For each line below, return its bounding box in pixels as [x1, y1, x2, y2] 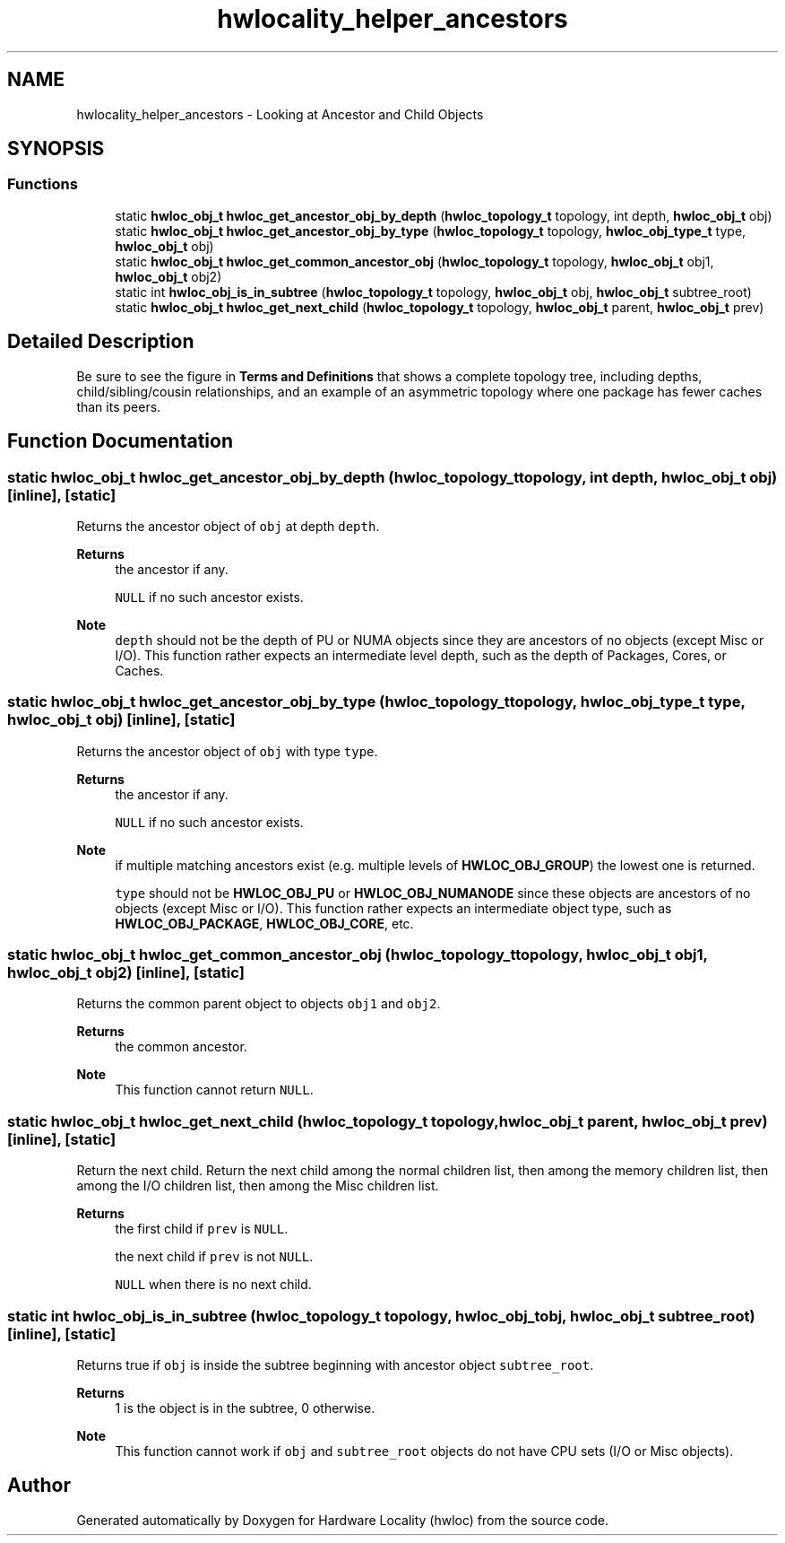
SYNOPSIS [7, 137, 105, 161]
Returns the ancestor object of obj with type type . [76, 743, 378, 759]
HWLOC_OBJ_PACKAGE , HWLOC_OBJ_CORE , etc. [115, 915, 414, 931]
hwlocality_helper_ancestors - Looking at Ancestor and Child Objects [76, 106, 484, 122]
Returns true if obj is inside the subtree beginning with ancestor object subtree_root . [76, 1356, 594, 1373]
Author [7, 1474, 71, 1497]
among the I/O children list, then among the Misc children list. [76, 1178, 439, 1194]
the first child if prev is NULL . [115, 1221, 289, 1237]
